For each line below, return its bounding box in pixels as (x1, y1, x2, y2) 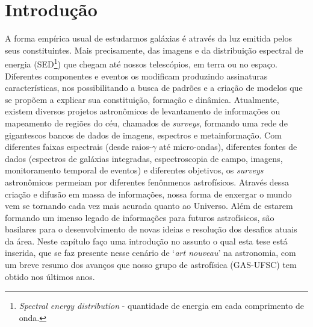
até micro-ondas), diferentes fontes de (159, 140, 297, 153)
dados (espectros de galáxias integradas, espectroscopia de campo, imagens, (5, 152, 283, 164)
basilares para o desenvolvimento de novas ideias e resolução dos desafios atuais (5, 223, 297, 235)
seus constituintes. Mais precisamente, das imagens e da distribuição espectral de (5, 43, 303, 56)
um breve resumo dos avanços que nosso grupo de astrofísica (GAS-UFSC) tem (5, 258, 297, 271)
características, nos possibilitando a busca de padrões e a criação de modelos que (5, 81, 303, 94)
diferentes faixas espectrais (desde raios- (5, 140, 152, 153)
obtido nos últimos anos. (5, 270, 95, 282)
